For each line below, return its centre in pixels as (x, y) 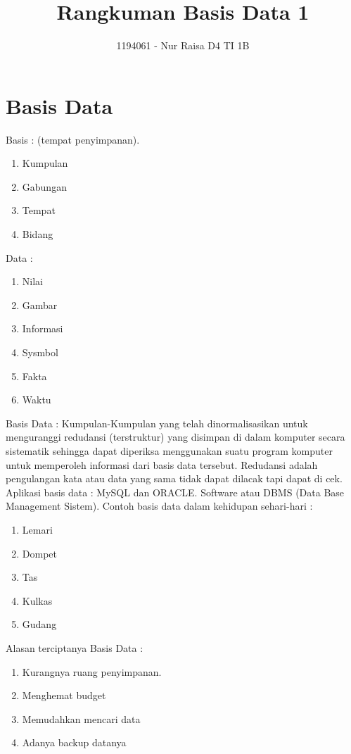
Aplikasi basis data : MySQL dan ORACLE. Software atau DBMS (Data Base (175, 492)
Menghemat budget (64, 695)
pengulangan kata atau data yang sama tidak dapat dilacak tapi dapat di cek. (174, 478)
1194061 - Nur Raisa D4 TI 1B (183, 45)
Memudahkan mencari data (81, 718)
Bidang (38, 234)
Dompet (39, 553)
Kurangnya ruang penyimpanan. (92, 671)
